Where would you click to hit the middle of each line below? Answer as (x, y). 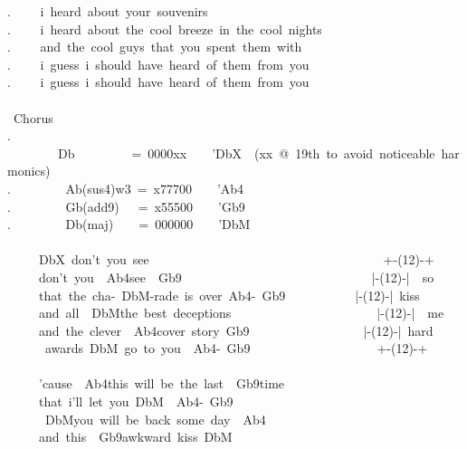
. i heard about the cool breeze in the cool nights (165, 29)
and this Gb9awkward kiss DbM (135, 437)
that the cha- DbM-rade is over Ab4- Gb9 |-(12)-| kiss (229, 295)
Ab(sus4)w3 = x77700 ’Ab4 (155, 188)
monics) (29, 171)
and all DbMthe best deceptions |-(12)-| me (241, 313)
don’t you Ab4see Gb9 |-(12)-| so (236, 277)
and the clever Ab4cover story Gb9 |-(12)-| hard (236, 330)
